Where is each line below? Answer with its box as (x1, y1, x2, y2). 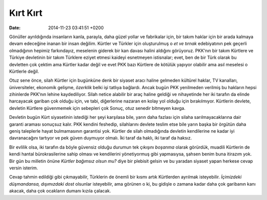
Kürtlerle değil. (9, 68, 39, 74)
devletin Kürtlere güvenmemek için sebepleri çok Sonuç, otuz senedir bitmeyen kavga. (9, 105, 185, 111)
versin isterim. (9, 165, 38, 171)
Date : (9, 25, 21, 31)
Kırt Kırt (9, 7, 43, 18)
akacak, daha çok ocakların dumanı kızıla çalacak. (9, 188, 111, 194)
